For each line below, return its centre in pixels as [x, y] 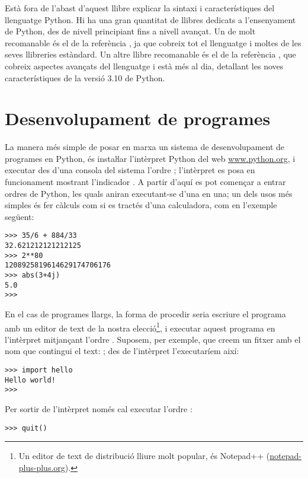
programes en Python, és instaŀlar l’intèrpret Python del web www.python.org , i [150, 158]
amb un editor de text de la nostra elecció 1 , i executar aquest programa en [140, 327]
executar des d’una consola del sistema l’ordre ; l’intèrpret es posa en [130, 170]
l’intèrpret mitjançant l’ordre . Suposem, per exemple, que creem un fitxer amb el [153, 339]
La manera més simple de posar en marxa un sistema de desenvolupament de [145, 147]
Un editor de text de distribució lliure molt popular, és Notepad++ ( [144, 456]
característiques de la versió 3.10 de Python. [85, 77]
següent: [20, 216]
